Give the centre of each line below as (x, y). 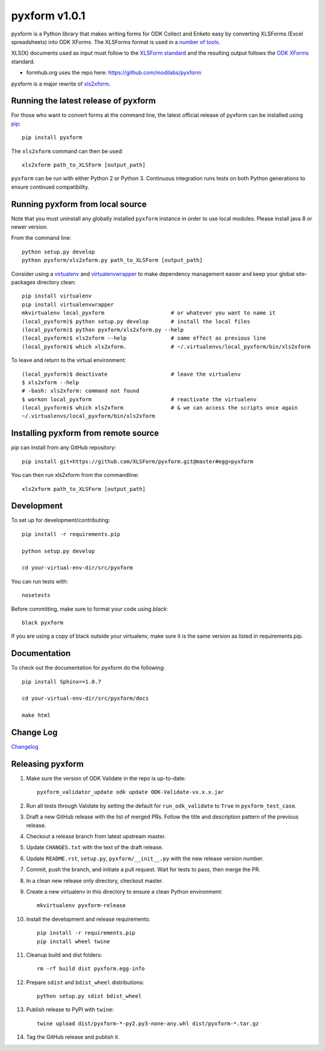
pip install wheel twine (73, 941)
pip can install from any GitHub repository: (64, 448)
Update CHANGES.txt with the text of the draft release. (95, 847)
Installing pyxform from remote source (85, 433)
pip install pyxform (52, 138)
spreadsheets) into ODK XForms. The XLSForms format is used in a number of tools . (116, 42)
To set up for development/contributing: (61, 520)
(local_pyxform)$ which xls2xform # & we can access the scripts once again (160, 408)
